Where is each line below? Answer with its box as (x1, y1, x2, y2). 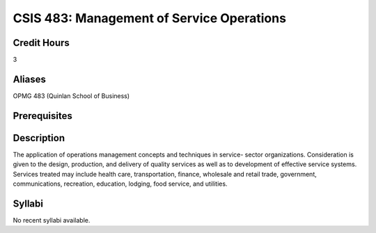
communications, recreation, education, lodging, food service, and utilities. (13, 179, 228, 188)
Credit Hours (13, 37, 70, 49)
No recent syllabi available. (13, 216, 91, 224)
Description (13, 132, 65, 144)
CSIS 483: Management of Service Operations (13, 10, 287, 26)
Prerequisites (13, 110, 72, 122)
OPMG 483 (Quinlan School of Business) (13, 91, 130, 100)
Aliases (13, 73, 47, 85)
